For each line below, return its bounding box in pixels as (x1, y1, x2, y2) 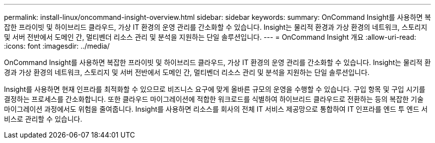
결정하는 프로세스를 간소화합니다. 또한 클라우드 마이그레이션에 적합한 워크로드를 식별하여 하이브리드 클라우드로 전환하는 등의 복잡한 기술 (4, 95, 424, 103)
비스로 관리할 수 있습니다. (4, 115, 82, 123)
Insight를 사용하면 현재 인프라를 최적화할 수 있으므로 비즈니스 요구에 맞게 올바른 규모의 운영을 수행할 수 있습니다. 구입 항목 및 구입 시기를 (4, 85, 426, 93)
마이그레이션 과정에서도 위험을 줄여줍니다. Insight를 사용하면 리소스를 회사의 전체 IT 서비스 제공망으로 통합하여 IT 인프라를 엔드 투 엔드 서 (4, 105, 428, 113)
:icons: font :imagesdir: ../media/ (4, 42, 110, 50)
